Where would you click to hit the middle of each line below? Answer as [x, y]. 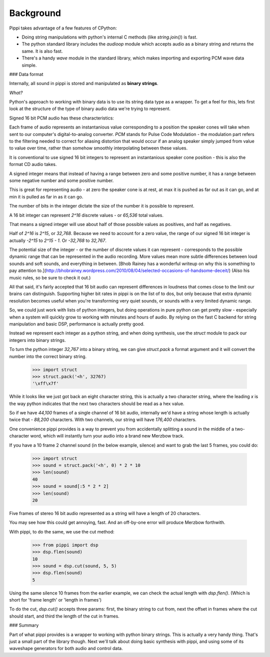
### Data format [26, 74]
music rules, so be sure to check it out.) [50, 277]
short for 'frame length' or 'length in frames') [55, 600]
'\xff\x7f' [45, 383]
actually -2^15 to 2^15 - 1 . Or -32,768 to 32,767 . [58, 240]
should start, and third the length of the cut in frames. [64, 616]
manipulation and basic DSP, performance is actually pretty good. [77, 324]
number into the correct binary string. [48, 356]
